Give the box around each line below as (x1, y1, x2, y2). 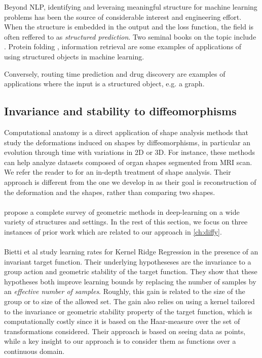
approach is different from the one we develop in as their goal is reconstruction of (4, 176, 256, 187)
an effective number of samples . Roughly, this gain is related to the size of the (4, 286, 245, 297)
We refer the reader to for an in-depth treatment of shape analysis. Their (4, 167, 231, 177)
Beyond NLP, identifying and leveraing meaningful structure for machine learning (4, 2, 257, 12)
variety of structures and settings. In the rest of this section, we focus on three (4, 216, 248, 227)
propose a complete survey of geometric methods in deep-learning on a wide (4, 206, 240, 217)
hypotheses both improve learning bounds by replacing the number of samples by (4, 276, 256, 286)
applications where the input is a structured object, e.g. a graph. (4, 78, 205, 89)
